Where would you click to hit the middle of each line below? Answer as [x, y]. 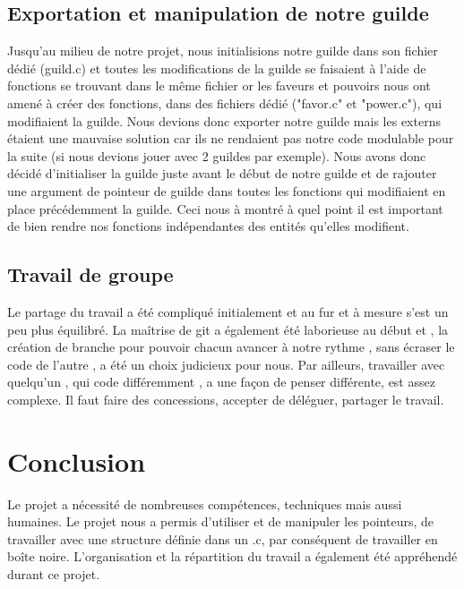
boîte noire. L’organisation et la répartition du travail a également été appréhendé [232, 556]
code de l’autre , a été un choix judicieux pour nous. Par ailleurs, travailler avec [226, 364]
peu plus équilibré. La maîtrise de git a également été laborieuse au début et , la [228, 329]
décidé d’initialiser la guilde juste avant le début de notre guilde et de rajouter [222, 173]
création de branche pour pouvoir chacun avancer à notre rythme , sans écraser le [231, 347]
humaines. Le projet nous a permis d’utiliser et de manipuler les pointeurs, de [221, 521]
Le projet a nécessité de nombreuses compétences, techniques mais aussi [205, 504]
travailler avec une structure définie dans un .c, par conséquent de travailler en [223, 538]
